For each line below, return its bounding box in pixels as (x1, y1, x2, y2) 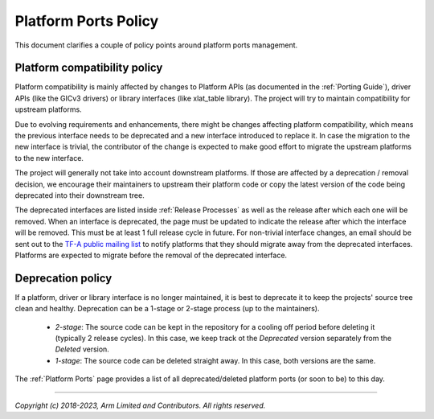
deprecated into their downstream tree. (14, 190, 145, 200)
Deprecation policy (14, 271, 113, 285)
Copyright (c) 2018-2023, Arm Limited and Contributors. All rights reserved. (14, 401, 266, 410)
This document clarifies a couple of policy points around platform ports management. (14, 40, 298, 50)
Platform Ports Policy (14, 12, 159, 30)
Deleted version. (55, 344, 110, 354)
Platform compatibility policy (14, 61, 163, 75)
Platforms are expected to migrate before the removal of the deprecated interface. (14, 250, 288, 260)
